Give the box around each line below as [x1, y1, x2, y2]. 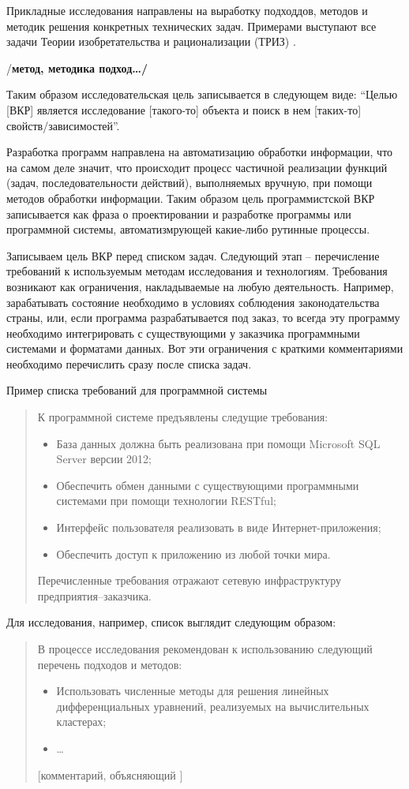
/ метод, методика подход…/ [6, 59, 148, 76]
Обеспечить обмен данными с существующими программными [56, 477, 359, 493]
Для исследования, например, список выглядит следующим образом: [6, 614, 336, 630]
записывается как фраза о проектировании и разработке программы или [6, 205, 351, 222]
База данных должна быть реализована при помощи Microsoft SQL [56, 435, 381, 451]
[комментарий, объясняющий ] [37, 766, 183, 783]
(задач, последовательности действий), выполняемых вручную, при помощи [6, 174, 373, 191]
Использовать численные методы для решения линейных [56, 682, 329, 699]
